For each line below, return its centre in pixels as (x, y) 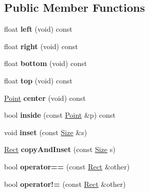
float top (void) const (39, 80)
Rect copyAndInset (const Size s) (60, 149)
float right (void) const (41, 46)
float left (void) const (38, 29)
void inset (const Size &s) (46, 132)
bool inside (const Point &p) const (60, 115)
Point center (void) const (45, 98)
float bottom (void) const (46, 63)
